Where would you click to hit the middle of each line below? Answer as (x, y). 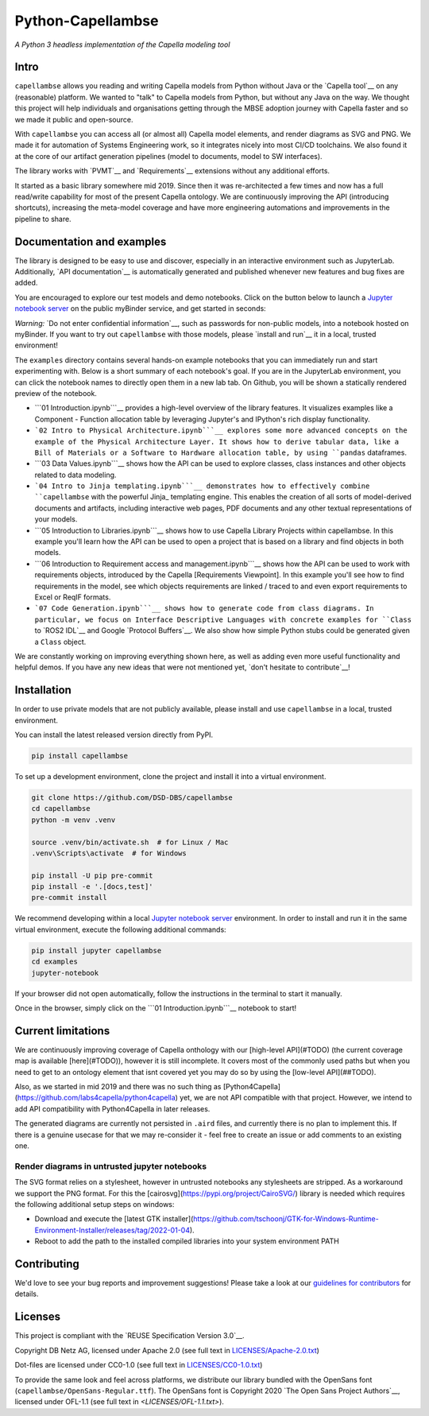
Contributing (47, 1264)
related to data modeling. (75, 475)
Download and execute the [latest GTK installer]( (114, 1219)
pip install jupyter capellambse (97, 950)
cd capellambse (61, 809)
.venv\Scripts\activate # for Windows (109, 853)
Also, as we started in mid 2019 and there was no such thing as (118, 1087)
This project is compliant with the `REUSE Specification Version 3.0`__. (129, 1336)
